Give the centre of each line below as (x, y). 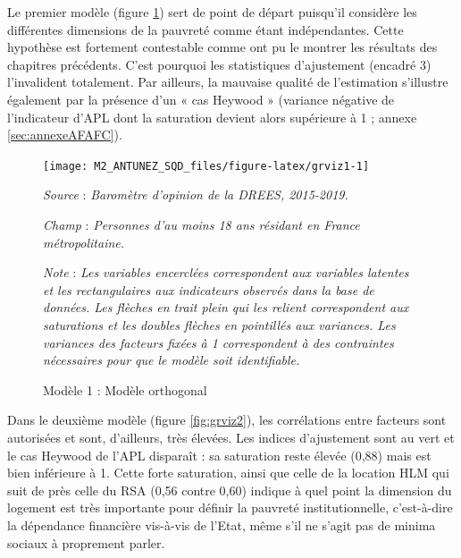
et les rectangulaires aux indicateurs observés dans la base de (209, 289)
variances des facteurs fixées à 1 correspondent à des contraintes (218, 342)
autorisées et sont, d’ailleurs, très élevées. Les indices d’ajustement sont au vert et (231, 437)
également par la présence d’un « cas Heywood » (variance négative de (201, 99)
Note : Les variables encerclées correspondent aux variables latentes (226, 272)
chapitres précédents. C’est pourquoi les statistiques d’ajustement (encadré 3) (219, 64)
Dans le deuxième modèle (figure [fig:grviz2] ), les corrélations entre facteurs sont (227, 420)
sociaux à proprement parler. (86, 542)
